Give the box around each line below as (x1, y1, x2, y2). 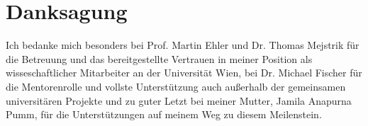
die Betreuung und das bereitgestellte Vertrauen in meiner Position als (6, 51, 313, 66)
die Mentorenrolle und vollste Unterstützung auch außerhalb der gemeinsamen (6, 79, 346, 93)
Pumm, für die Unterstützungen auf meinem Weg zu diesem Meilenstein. (6, 107, 322, 122)
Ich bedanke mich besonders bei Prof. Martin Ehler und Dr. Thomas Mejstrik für (6, 38, 359, 52)
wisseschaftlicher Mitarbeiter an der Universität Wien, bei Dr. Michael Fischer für (6, 65, 362, 80)
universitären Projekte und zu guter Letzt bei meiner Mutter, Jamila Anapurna (6, 93, 352, 108)
